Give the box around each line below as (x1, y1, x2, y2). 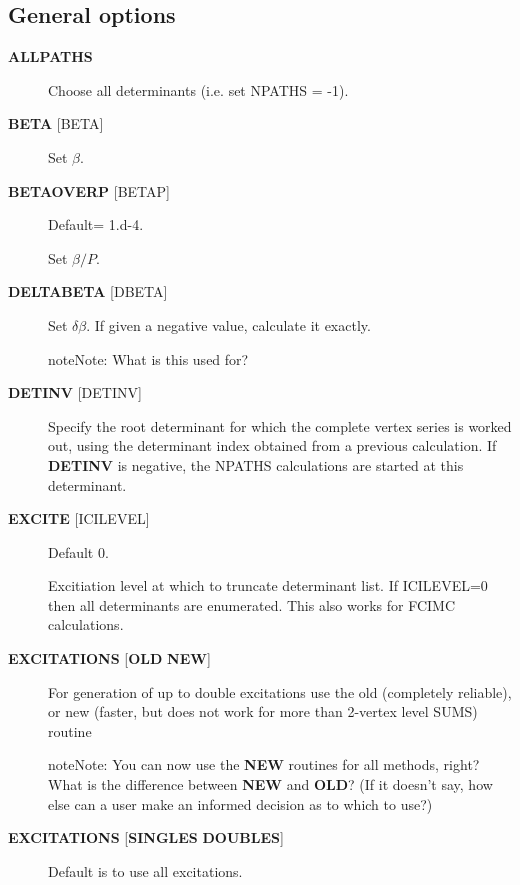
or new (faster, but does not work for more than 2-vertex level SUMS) (48, 701, 478, 722)
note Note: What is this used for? (48, 348, 249, 369)
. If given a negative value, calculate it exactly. (86, 314, 371, 335)
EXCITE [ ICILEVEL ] (8, 508, 150, 529)
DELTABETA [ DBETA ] (8, 281, 168, 302)
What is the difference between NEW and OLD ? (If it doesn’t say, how (48, 774, 493, 795)
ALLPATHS (8, 46, 93, 67)
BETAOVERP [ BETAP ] (8, 180, 171, 201)
